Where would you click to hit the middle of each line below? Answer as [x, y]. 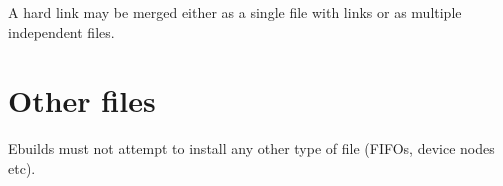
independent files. [61, 31]
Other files [82, 100]
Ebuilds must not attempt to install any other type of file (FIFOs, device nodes [251, 148]
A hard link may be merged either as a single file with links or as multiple [235, 12]
